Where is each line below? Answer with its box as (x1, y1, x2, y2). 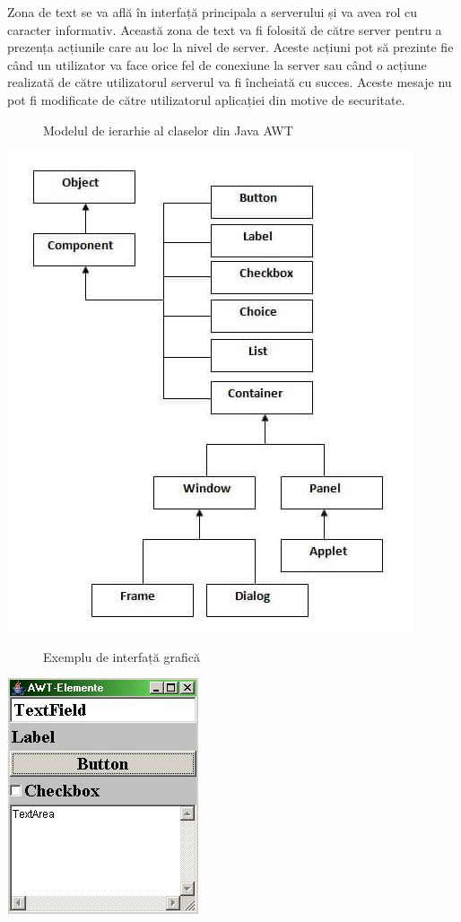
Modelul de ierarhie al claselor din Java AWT (43, 120, 293, 139)
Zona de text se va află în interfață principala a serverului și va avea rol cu (7, 3, 417, 21)
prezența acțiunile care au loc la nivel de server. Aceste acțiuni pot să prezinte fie (7, 38, 454, 57)
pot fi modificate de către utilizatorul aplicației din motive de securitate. (7, 90, 405, 109)
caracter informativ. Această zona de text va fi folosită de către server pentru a (7, 20, 442, 39)
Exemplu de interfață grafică (43, 647, 200, 665)
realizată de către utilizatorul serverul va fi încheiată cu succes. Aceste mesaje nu (7, 73, 452, 91)
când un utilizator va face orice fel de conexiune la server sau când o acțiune (7, 55, 427, 74)
